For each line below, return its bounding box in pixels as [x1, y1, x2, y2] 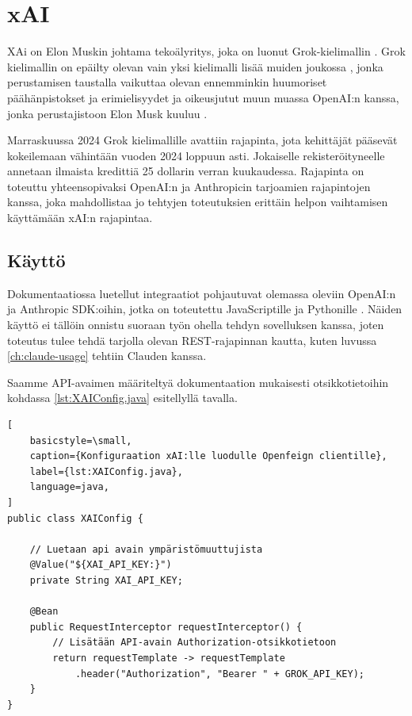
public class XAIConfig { [7, 512, 143, 524]
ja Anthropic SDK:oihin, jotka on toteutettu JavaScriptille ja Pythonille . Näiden [7, 301, 402, 317]
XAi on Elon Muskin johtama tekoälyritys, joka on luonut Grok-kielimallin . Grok [7, 43, 406, 59]
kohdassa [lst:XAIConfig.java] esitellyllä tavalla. [7, 389, 238, 406]
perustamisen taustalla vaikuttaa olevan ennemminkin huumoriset [7, 74, 327, 90]
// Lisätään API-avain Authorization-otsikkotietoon [52, 637, 337, 649]
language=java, [29, 481, 109, 493]
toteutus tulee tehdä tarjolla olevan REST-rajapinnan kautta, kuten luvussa [7, 331, 377, 348]
